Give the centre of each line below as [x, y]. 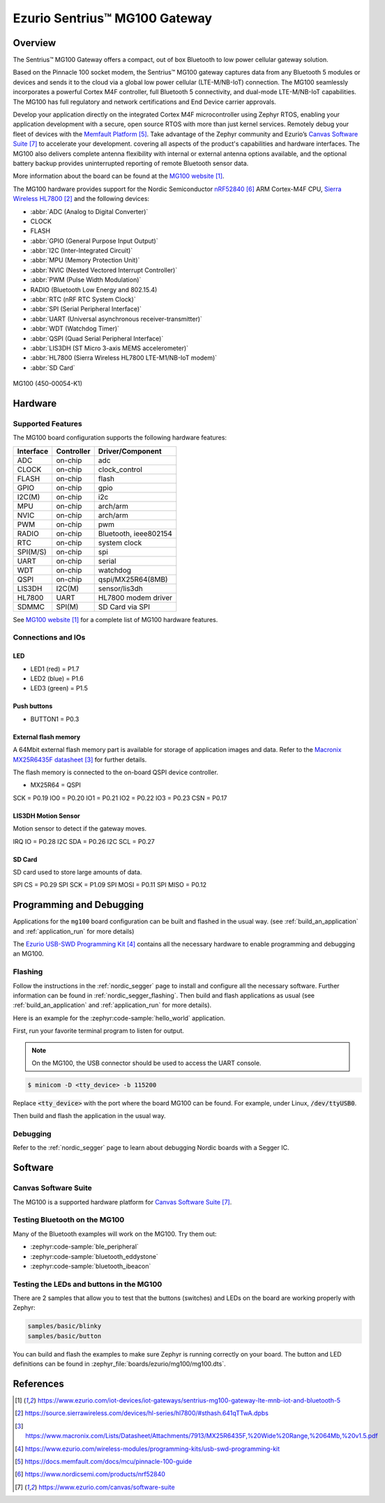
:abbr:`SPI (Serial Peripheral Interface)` [86, 309]
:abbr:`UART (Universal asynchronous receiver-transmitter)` [116, 319]
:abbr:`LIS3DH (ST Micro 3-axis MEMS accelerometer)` [109, 348]
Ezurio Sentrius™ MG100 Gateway [113, 18]
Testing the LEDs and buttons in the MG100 [88, 1284]
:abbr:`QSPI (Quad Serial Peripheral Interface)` [97, 338]
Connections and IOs [49, 637]
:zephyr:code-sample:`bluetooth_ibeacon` [91, 1266]
